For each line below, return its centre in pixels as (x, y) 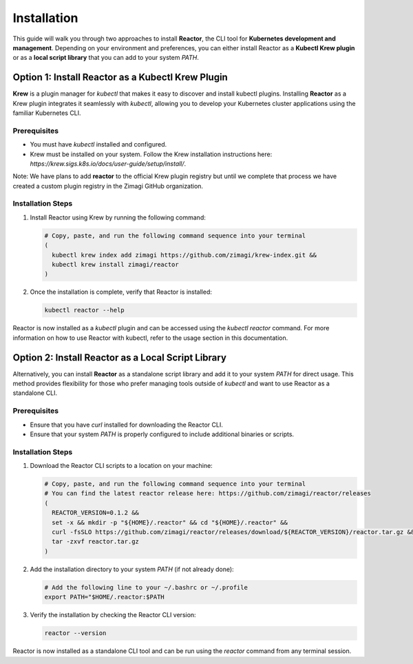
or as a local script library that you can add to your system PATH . (106, 58)
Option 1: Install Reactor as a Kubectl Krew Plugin (120, 77)
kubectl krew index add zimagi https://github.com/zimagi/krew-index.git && (184, 255)
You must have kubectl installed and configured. (98, 144)
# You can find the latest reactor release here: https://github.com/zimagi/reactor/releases (208, 493)
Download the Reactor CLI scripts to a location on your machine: (121, 466)
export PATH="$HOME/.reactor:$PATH (104, 597)
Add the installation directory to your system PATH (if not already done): (132, 569)
